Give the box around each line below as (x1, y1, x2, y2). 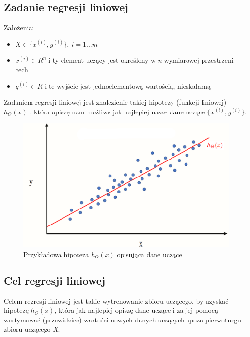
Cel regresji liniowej (4, 273, 106, 288)
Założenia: (4, 22, 34, 32)
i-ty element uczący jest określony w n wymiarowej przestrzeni (48, 55, 234, 65)
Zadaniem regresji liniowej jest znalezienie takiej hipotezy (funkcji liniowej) (4, 97, 227, 107)
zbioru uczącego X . (4, 324, 60, 334)
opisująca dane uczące (117, 249, 182, 259)
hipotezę (4, 305, 29, 315)
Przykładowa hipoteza (23, 249, 89, 259)
